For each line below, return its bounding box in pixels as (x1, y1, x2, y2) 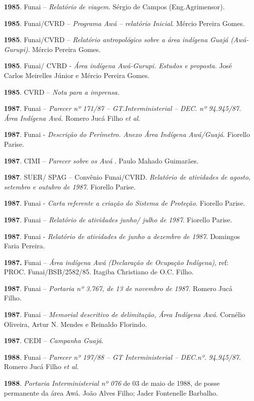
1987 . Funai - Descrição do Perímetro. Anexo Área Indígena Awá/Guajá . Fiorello (4, 129, 250, 139)
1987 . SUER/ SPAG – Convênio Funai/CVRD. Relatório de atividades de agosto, (4, 172, 251, 182)
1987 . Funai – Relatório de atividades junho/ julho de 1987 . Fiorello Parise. (4, 214, 232, 224)
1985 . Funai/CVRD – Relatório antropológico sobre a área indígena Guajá (4, 34, 229, 45)
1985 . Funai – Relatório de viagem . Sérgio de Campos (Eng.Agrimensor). (4, 1, 225, 11)
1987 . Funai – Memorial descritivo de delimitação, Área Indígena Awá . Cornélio (4, 309, 246, 320)
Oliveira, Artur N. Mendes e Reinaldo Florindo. (4, 319, 147, 329)
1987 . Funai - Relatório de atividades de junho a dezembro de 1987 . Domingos (4, 231, 240, 241)
